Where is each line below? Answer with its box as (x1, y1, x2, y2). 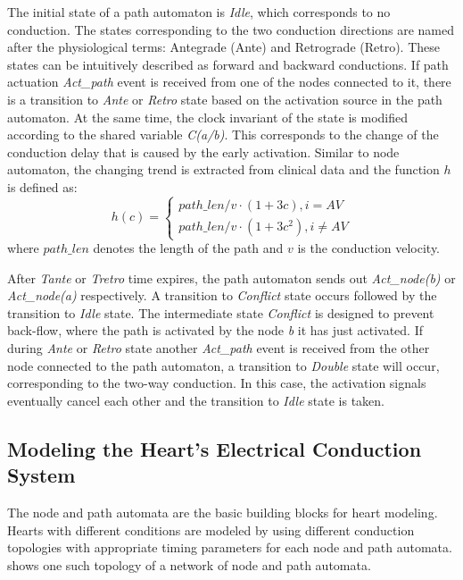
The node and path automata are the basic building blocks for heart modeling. (7, 503, 438, 522)
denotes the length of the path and (93, 239, 284, 257)
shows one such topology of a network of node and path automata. (7, 555, 371, 574)
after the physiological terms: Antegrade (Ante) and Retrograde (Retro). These (7, 38, 441, 56)
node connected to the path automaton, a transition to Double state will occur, (7, 356, 440, 374)
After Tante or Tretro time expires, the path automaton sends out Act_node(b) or (7, 268, 456, 287)
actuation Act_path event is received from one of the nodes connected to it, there (7, 72, 451, 91)
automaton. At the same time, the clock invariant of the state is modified (7, 107, 409, 126)
